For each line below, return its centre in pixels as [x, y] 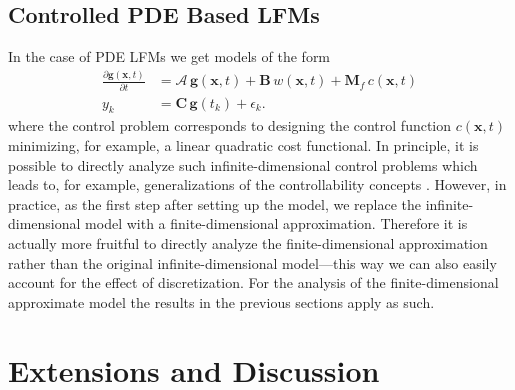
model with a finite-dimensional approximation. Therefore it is [276, 223]
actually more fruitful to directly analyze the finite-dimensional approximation [248, 242]
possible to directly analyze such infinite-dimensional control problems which [243, 164]
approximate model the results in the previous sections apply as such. [221, 301]
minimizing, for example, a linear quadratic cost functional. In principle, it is [243, 144]
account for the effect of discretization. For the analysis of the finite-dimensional [253, 282]
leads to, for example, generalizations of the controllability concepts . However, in [257, 184]
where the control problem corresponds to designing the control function [230, 125]
